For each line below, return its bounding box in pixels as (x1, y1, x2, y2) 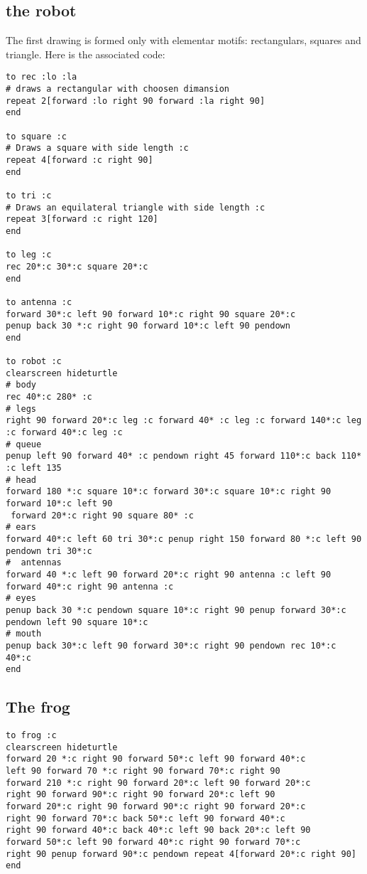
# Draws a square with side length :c (6, 143, 189, 154)
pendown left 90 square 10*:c (6, 617, 148, 627)
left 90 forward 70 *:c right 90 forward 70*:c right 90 (6, 766, 280, 777)
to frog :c (6, 730, 57, 741)
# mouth (6, 629, 42, 639)
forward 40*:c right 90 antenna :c (6, 581, 174, 592)
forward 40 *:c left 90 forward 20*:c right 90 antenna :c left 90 (6, 569, 332, 580)
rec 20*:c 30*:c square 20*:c (6, 261, 148, 272)
